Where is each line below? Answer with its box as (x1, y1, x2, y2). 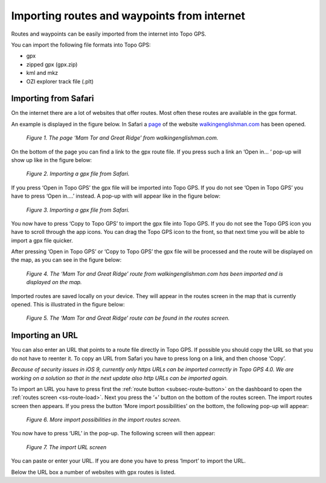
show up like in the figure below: (11, 156, 92, 163)
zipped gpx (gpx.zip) (26, 60, 78, 68)
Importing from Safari (11, 94, 94, 104)
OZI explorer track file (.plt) (26, 77, 94, 85)
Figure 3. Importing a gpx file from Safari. (26, 206, 130, 213)
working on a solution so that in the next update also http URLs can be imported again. (11, 374, 228, 381)
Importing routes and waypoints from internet (11, 9, 246, 22)
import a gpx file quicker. (11, 236, 74, 244)
